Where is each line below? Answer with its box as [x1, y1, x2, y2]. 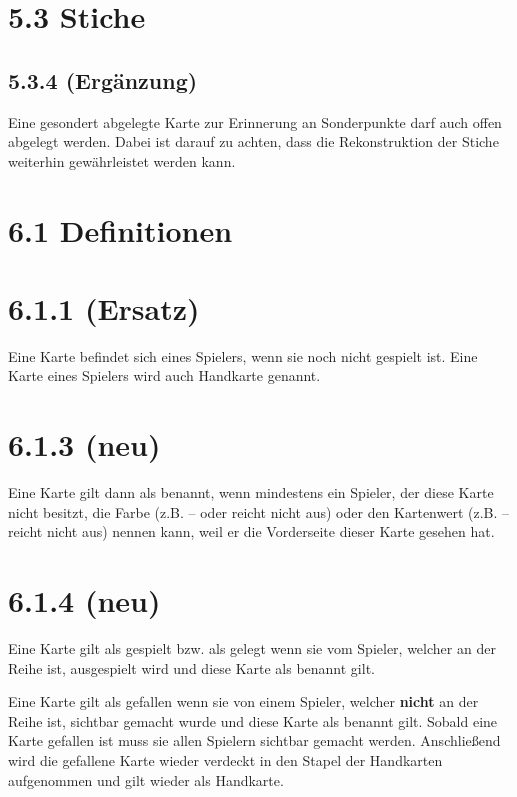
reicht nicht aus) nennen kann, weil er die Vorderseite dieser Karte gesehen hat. [8, 521, 495, 542]
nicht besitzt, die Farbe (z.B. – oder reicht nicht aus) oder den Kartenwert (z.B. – [8, 501, 510, 522]
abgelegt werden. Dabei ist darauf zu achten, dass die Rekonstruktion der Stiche [8, 131, 499, 152]
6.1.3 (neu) [8, 424, 161, 465]
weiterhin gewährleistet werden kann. [8, 150, 236, 171]
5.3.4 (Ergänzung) [8, 64, 198, 95]
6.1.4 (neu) [8, 580, 161, 621]
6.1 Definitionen [8, 209, 233, 250]
